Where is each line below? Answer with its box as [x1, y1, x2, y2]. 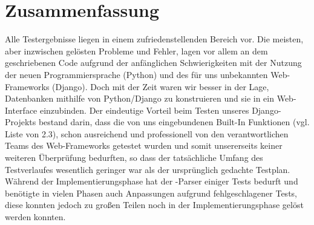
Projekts [5, 116, 36, 128]
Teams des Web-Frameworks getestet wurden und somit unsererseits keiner [5, 139, 283, 152]
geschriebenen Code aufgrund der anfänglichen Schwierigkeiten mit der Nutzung [5, 56, 302, 69]
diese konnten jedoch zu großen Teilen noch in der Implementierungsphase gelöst [5, 198, 304, 211]
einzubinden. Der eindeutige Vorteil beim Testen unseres [39, 103, 249, 116]
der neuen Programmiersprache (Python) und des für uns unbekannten [5, 68, 268, 80]
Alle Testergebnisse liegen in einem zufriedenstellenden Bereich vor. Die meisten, [5, 33, 304, 45]
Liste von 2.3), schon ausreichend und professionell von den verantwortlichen [5, 127, 289, 140]
